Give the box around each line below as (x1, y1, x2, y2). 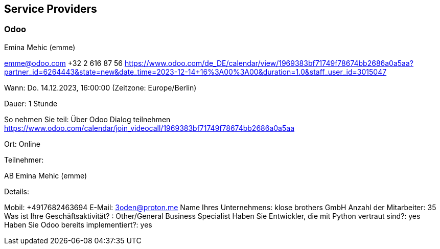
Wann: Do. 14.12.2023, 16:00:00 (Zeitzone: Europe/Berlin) (4, 83, 197, 92)
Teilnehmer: (4, 155, 44, 164)
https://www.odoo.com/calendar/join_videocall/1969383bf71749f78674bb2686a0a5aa (4, 123, 295, 132)
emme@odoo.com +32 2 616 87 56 (4, 58, 123, 67)
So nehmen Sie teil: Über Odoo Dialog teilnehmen (4, 115, 171, 124)
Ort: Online (4, 139, 40, 148)
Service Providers (4, 3, 97, 15)
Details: (4, 187, 29, 196)
